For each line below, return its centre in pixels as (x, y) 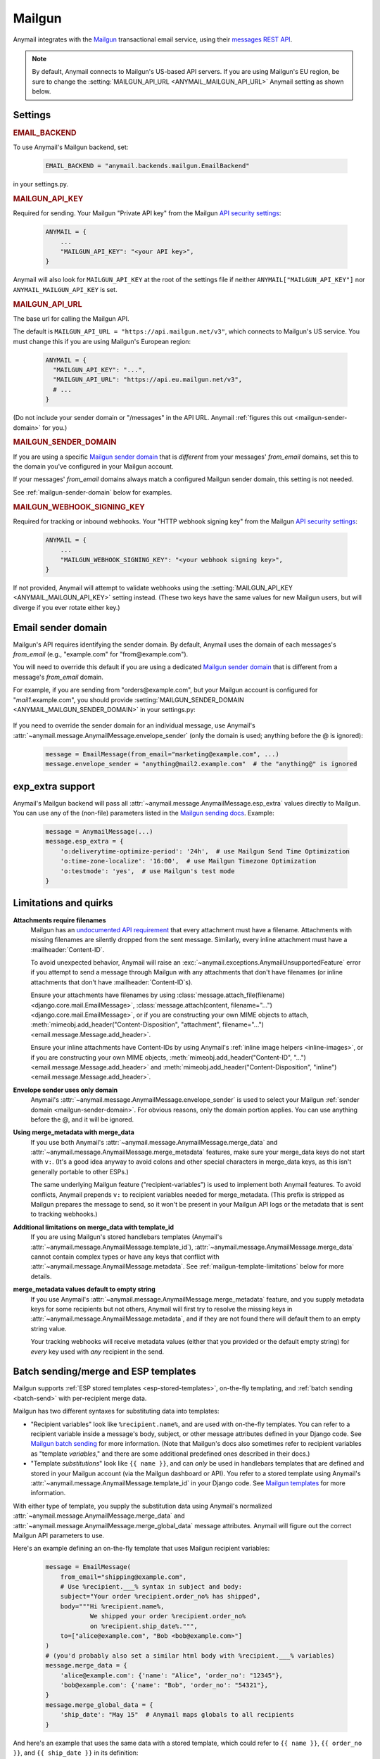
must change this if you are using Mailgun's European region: (102, 341)
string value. (49, 1328)
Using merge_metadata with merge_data (74, 1132)
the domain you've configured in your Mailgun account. (93, 466)
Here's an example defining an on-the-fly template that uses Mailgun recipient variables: (141, 1549)
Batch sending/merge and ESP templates (104, 1372)
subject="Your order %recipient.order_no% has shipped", (160, 1596)
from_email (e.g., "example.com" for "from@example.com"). (101, 654)
